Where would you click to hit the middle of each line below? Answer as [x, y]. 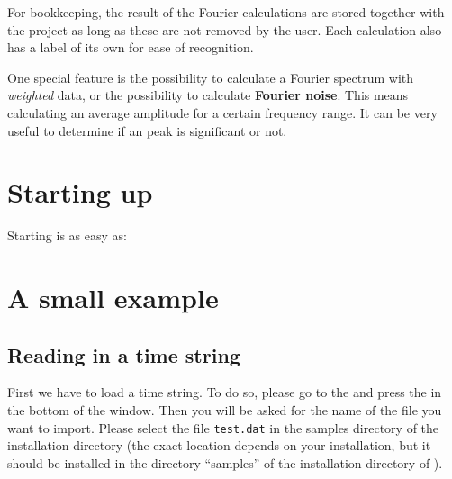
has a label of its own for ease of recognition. [131, 47]
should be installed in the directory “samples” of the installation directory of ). [225, 462]
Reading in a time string [124, 354]
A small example [113, 298]
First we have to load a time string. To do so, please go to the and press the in [225, 392]
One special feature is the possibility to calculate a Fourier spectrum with [211, 77]
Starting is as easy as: [67, 235]
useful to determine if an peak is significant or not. [147, 130]
